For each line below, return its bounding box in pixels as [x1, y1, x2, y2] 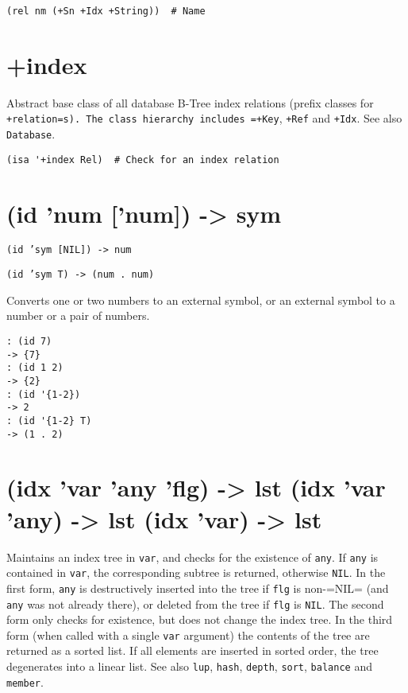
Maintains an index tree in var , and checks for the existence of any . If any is [6, 548, 379, 565]
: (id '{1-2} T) [6, 415, 92, 426]
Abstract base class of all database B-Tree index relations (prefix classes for [6, 94, 374, 111]
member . [6, 673, 44, 690]
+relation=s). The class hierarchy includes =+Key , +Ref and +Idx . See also [6, 110, 402, 127]
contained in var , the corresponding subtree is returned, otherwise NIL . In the [6, 564, 386, 581]
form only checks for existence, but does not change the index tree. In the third [6, 611, 393, 628]
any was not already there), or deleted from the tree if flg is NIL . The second [6, 595, 384, 612]
